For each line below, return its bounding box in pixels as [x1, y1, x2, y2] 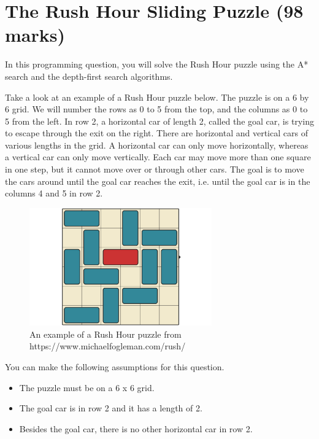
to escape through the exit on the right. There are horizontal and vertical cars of [5, 126, 308, 139]
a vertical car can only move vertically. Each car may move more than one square [5, 150, 311, 163]
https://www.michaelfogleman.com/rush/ [29, 340, 186, 352]
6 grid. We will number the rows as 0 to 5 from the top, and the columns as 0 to [5, 103, 308, 115]
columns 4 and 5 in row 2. [5, 187, 103, 200]
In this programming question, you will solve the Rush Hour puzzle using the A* [5, 58, 309, 71]
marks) [5, 22, 65, 47]
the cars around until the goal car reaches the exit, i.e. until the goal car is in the [5, 174, 310, 187]
